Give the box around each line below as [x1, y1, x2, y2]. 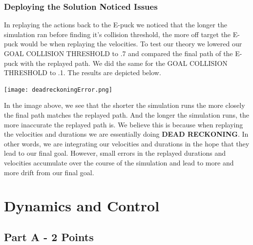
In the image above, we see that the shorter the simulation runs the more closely [4, 100, 245, 110]
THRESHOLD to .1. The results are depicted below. [4, 67, 161, 78]
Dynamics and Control [4, 196, 160, 216]
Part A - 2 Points [4, 229, 94, 244]
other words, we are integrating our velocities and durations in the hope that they [4, 138, 250, 148]
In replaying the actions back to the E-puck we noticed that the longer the [4, 20, 227, 30]
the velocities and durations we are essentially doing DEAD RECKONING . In [4, 129, 249, 139]
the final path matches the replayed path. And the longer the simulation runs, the [4, 110, 250, 120]
